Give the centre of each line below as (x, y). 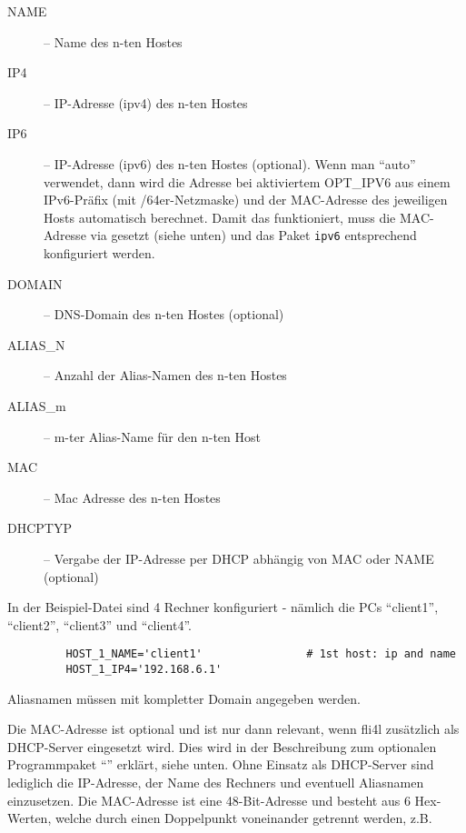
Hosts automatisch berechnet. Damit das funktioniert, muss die (220, 217)
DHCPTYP (40, 528)
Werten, (30, 818)
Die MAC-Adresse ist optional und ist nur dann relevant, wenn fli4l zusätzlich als (233, 729)
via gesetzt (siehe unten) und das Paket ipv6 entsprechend (253, 235)
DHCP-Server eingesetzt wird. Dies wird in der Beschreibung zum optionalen (222, 746)
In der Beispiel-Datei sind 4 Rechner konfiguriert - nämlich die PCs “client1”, (223, 607)
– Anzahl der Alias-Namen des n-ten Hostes (165, 375)
